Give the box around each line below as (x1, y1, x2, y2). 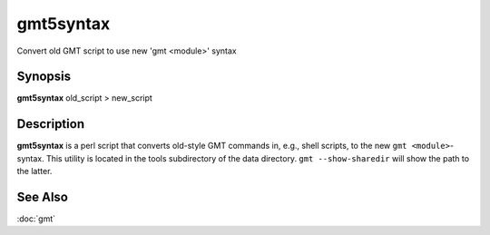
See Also (16, 189, 68, 204)
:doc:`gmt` (16, 213, 56, 224)
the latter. (16, 166, 53, 177)
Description (16, 116, 85, 132)
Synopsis (16, 69, 72, 84)
